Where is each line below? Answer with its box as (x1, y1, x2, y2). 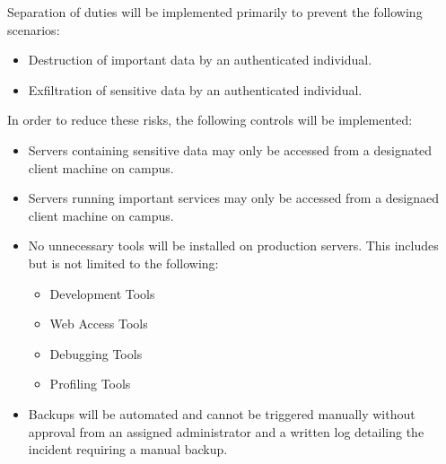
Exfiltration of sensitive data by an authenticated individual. (28, 80, 363, 99)
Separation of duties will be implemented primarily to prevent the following (7, 3, 423, 21)
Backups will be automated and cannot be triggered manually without (28, 404, 415, 423)
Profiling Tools (49, 374, 131, 393)
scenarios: (7, 20, 60, 39)
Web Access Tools (49, 314, 148, 333)
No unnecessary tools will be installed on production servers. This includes (28, 236, 439, 255)
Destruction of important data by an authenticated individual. (28, 50, 372, 69)
